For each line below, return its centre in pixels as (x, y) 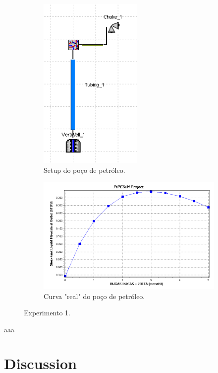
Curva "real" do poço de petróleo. (94, 296)
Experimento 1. (47, 313)
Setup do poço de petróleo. (84, 170)
